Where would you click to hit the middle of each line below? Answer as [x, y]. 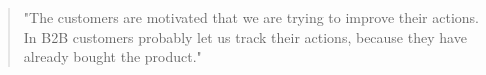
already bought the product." [112, 56]
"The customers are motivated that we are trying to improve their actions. [251, 17]
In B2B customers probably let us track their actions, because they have [245, 36]
